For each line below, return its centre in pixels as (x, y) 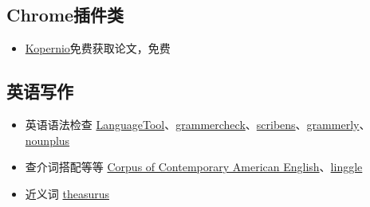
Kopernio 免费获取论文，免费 (98, 48)
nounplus (47, 140)
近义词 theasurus (67, 193)
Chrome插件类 (65, 15)
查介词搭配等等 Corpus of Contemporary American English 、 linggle (194, 167)
